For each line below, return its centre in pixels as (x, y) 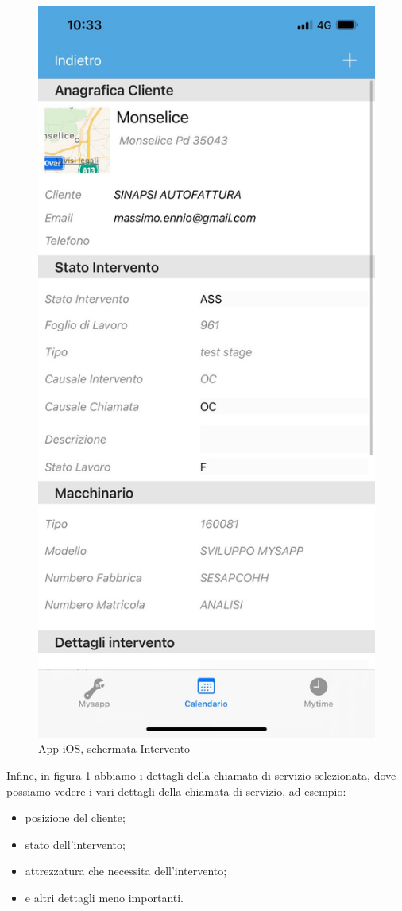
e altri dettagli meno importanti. (104, 898)
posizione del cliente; (75, 818)
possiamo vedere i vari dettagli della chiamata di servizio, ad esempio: (176, 791)
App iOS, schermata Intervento (114, 748)
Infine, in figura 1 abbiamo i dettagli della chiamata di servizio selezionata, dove (201, 775)
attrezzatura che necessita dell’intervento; (126, 871)
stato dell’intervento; (75, 844)
